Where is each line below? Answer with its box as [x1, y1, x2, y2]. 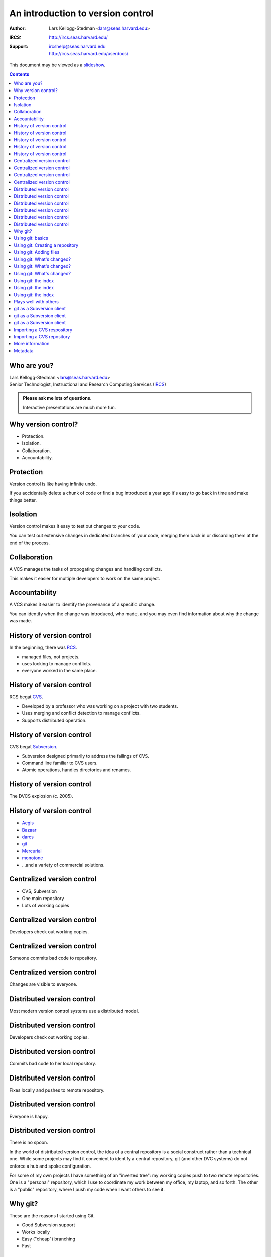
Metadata [14, 347, 34, 354]
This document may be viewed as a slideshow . [9, 62, 106, 68]
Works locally [22, 1229, 50, 1235]
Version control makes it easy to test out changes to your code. [9, 523, 141, 529]
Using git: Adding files [14, 249, 60, 255]
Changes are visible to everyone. [9, 981, 78, 987]
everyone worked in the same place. [22, 668, 97, 674]
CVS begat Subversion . [9, 744, 58, 750]
